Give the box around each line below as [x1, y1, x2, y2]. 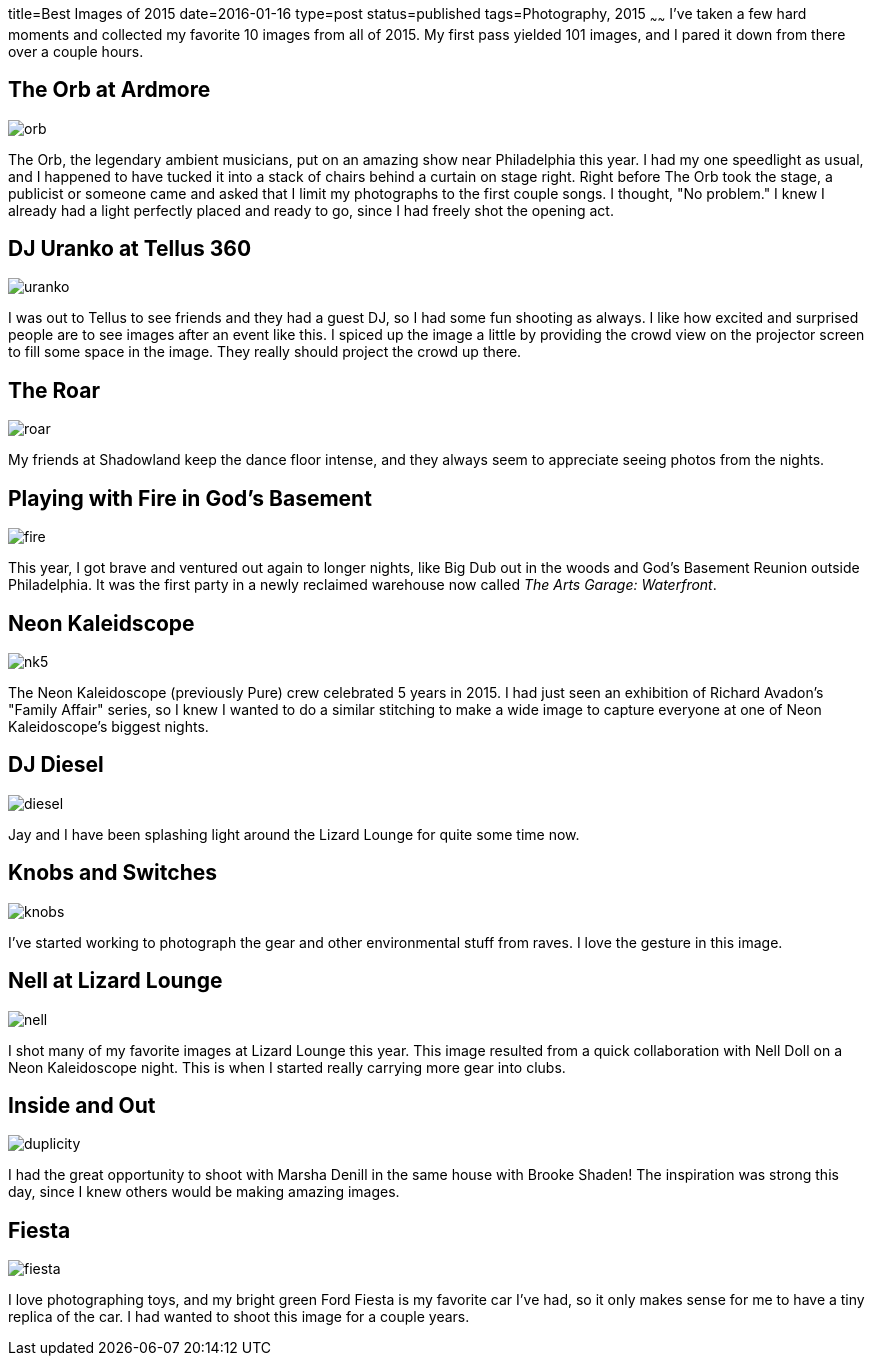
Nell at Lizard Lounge [8, 968, 223, 994]
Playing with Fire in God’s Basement [8, 485, 372, 511]
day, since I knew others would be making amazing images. [8, 1183, 400, 1201]
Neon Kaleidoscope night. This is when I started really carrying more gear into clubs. [8, 1058, 566, 1076]
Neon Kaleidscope [8, 610, 195, 636]
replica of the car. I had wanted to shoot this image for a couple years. [8, 1308, 470, 1326]
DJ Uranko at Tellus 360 [8, 236, 252, 262]
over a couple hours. [8, 42, 144, 60]
